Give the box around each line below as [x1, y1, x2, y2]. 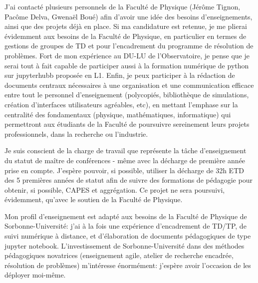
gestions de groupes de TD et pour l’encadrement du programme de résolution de [4, 40, 254, 51]
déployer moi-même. [4, 270, 66, 280]
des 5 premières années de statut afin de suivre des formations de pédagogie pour [4, 175, 253, 185]
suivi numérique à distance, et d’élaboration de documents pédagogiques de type [4, 231, 251, 241]
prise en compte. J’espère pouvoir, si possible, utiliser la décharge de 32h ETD [4, 165, 244, 175]
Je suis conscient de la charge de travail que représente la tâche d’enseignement [4, 145, 247, 156]
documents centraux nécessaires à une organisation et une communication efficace [4, 79, 254, 90]
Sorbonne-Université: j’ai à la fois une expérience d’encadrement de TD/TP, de [4, 221, 247, 231]
